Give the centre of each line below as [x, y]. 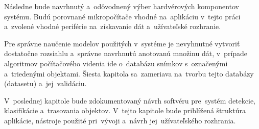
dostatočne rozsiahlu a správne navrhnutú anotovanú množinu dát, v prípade [126, 53]
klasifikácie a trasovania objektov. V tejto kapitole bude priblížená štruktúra [125, 110]
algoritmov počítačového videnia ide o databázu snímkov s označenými [116, 63]
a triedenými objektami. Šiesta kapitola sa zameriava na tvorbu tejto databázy [129, 73]
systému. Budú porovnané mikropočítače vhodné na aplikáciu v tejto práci [122, 16]
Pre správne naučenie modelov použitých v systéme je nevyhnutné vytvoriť [122, 43]
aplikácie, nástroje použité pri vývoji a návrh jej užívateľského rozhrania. [120, 120]
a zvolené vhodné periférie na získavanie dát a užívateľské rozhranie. [113, 26]
